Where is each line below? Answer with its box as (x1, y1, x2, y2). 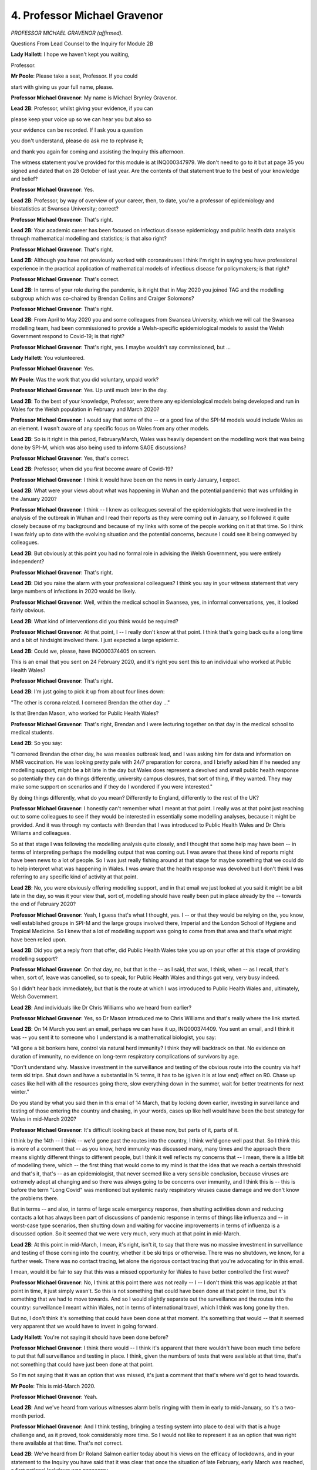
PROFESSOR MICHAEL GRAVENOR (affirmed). (11, 29, 123, 36)
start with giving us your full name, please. (11, 83, 114, 91)
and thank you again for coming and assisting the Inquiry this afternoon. (11, 148, 185, 155)
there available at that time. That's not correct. (11, 1439, 123, 1446)
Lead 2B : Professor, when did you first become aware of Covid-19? (11, 465, 173, 473)
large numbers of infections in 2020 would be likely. (11, 588, 136, 595)
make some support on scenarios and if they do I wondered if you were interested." (11, 783, 213, 790)
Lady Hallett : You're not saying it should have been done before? (11, 1334, 168, 1341)
